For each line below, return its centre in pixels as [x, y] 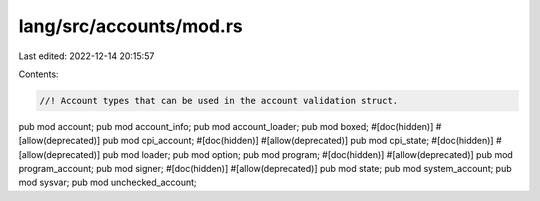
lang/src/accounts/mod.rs [131, 26]
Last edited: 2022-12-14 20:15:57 [86, 56]
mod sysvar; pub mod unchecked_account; [107, 182]
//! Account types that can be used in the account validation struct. [219, 100]
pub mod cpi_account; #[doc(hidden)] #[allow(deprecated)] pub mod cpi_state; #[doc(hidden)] [298, 141]
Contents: [38, 74]
